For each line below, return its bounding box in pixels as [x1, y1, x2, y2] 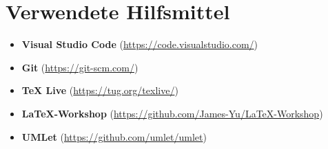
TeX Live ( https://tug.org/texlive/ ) [21, 83, 178, 98]
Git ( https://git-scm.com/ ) [21, 60, 139, 74]
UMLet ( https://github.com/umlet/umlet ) [21, 129, 207, 144]
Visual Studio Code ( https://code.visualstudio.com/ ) [21, 37, 258, 51]
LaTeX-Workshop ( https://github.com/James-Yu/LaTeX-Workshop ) [21, 106, 323, 120]
